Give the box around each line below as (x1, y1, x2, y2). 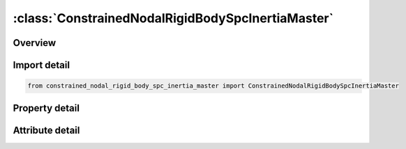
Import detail (13, 59, 70, 71)
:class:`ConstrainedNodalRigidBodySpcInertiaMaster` (13, 10, 334, 26)
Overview (13, 37, 57, 49)
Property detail (13, 102, 80, 114)
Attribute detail (13, 124, 80, 136)
